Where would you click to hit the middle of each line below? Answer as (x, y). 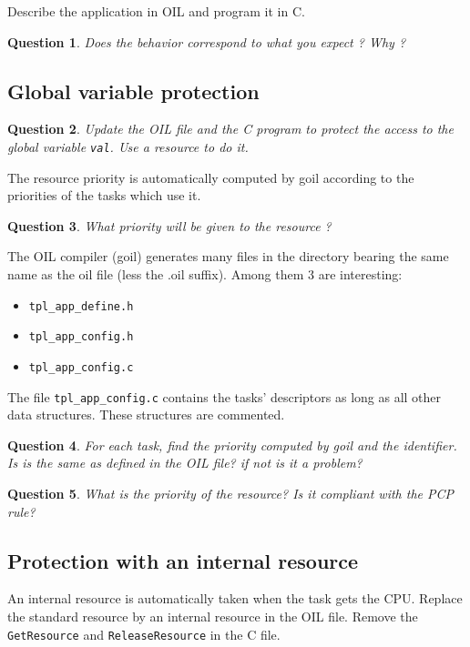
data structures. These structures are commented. (146, 414)
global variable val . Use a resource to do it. (128, 146)
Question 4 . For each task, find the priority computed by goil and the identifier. (232, 445)
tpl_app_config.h (81, 337)
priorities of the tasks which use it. (104, 195)
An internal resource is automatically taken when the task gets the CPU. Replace (235, 598)
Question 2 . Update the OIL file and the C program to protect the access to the (230, 129)
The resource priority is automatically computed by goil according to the (211, 177)
